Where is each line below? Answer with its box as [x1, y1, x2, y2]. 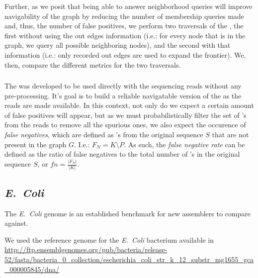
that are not [212, 129, 249, 140]
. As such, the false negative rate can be [124, 139, 245, 149]
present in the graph [4, 139, 67, 149]
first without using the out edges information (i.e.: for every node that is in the [4, 30, 246, 40]
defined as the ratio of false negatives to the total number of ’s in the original [4, 149, 240, 159]
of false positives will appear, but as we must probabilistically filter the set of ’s [4, 109, 247, 120]
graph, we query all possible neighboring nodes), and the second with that [4, 40, 231, 50]
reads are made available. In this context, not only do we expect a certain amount [4, 100, 254, 110]
